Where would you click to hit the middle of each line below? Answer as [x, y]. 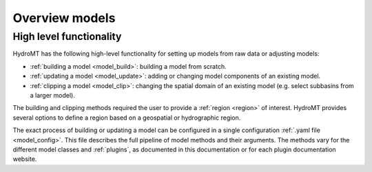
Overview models [64, 18]
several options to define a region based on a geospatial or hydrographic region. [127, 118]
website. [25, 159]
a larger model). [52, 95]
